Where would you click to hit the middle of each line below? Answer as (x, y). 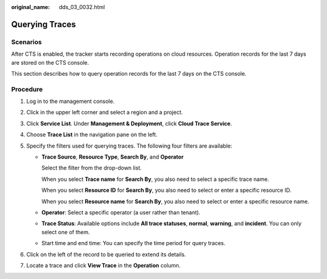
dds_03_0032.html (82, 7)
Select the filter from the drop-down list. (92, 168)
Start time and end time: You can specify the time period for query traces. (134, 243)
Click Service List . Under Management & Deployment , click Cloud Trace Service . (129, 123)
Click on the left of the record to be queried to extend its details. (106, 254)
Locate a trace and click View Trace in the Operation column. (104, 265)
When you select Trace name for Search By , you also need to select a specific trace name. (155, 179)
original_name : (31, 7)
